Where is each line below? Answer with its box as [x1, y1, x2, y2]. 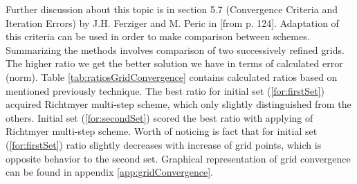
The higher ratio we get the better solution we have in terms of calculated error [6, 56, 343, 71]
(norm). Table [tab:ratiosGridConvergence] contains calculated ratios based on [6, 69, 338, 84]
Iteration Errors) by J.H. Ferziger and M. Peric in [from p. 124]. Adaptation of [6, 15, 339, 30]
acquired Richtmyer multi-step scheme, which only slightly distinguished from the [6, 97, 351, 111]
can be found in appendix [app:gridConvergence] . [6, 165, 213, 179]
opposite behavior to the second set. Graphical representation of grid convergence [6, 151, 351, 165]
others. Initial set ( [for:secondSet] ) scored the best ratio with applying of [6, 110, 313, 125]
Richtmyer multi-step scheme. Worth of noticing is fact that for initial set [6, 124, 318, 138]
